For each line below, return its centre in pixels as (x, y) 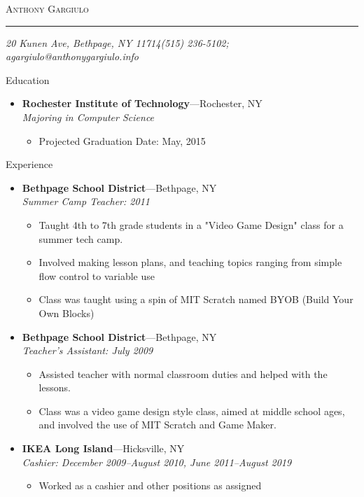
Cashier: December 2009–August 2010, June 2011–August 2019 (157, 462)
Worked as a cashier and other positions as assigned (150, 485)
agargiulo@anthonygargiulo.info (72, 56)
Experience (29, 164)
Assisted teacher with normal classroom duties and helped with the (183, 373)
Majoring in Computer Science (88, 117)
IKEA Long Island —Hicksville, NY (103, 448)
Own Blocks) (66, 313)
